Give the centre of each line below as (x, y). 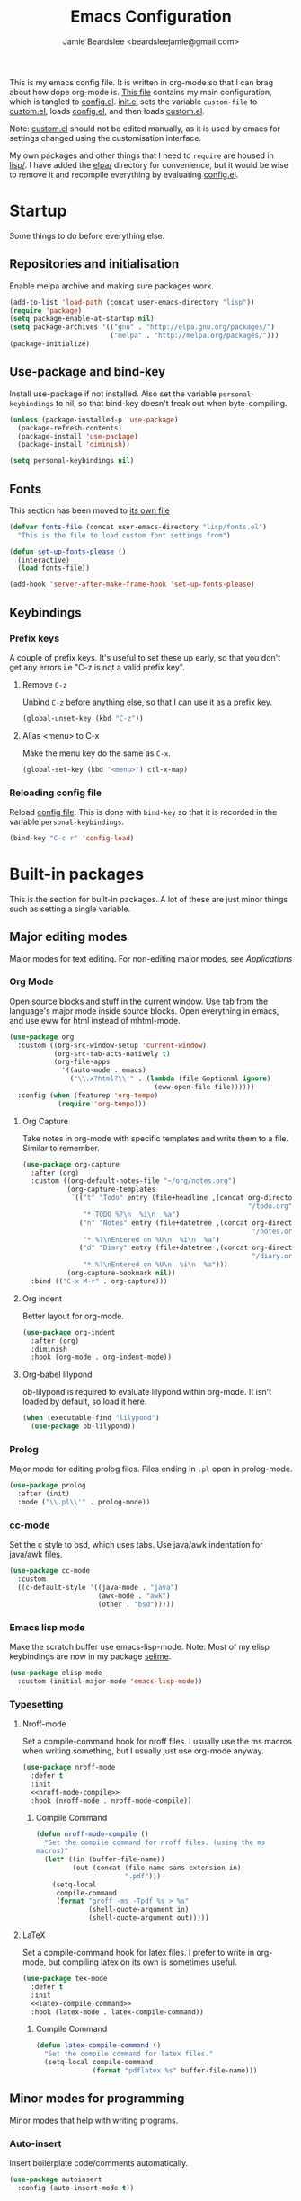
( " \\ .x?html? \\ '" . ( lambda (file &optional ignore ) (170, 1079)
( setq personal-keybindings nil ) (72, 461)
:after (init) (44, 1494)
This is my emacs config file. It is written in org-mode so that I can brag (142, 82)
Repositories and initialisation (94, 264)
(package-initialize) (50, 344)
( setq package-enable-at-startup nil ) (82, 319)
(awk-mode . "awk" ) (134, 1596)
